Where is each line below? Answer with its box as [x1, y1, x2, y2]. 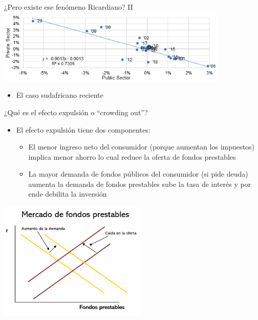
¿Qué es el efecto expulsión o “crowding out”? [4, 106, 148, 117]
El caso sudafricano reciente [16, 90, 103, 100]
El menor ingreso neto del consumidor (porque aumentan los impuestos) [28, 141, 254, 152]
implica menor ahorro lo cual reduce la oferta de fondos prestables [28, 151, 236, 162]
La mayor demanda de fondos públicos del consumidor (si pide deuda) [28, 168, 248, 179]
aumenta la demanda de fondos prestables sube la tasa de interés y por [28, 178, 251, 189]
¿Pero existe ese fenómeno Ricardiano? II [4, 2, 133, 12]
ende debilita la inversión [28, 188, 107, 199]
